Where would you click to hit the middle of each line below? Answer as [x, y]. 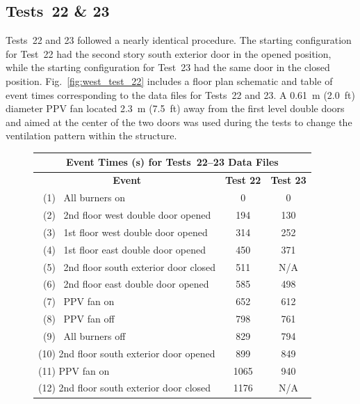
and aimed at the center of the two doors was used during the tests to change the [179, 122]
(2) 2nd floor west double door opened [127, 214]
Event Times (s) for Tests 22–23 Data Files [172, 162]
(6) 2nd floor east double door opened [126, 284]
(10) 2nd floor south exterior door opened [127, 353]
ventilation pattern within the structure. [91, 135]
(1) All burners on [84, 197]
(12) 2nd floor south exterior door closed [125, 388]
